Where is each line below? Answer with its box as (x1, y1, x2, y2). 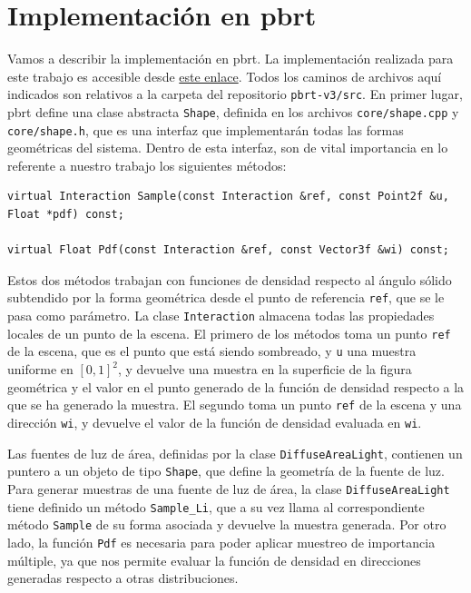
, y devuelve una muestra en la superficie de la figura (118, 360, 412, 379)
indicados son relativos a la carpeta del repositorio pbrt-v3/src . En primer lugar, (7, 84, 463, 104)
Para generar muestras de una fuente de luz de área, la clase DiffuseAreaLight (7, 479, 450, 498)
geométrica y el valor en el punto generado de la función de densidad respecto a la (7, 377, 465, 396)
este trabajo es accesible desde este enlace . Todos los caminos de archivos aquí (7, 66, 442, 85)
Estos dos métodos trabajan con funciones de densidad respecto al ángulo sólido (7, 270, 452, 289)
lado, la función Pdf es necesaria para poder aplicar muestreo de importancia (7, 532, 436, 551)
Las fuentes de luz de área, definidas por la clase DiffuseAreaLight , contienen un (7, 443, 463, 462)
